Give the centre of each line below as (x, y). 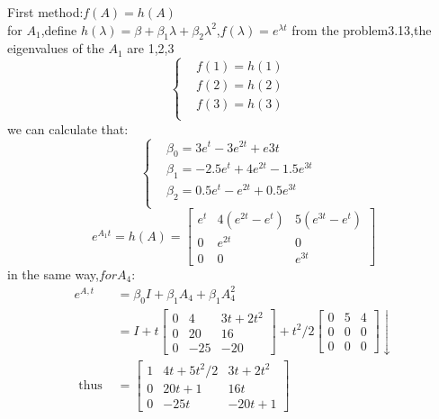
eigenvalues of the (56, 48)
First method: (45, 12)
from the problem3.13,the (362, 29)
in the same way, (53, 273)
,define (59, 29)
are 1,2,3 (151, 48)
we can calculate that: (68, 128)
